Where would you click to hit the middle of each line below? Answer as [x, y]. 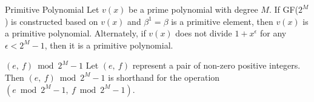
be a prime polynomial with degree [193, 9]
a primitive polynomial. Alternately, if [75, 33]
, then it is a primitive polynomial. [109, 45]
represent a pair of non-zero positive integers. [216, 65]
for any [273, 33]
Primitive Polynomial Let [52, 9]
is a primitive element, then [222, 21]
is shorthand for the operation [164, 77]
